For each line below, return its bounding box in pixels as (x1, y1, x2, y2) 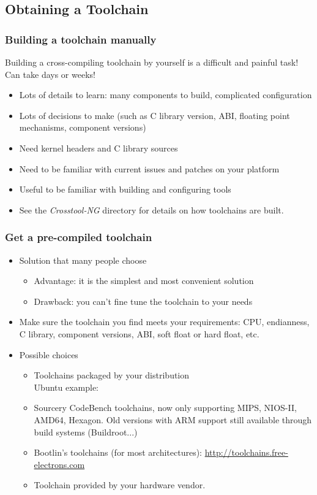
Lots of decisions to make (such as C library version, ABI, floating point (19, 109, 290, 121)
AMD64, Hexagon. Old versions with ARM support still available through (34, 413, 312, 426)
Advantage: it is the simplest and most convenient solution (34, 274, 254, 287)
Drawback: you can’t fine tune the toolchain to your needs (34, 294, 253, 307)
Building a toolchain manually (5, 31, 157, 47)
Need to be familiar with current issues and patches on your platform (19, 162, 280, 175)
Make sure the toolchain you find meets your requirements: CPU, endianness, (19, 315, 310, 328)
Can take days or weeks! (5, 67, 95, 80)
